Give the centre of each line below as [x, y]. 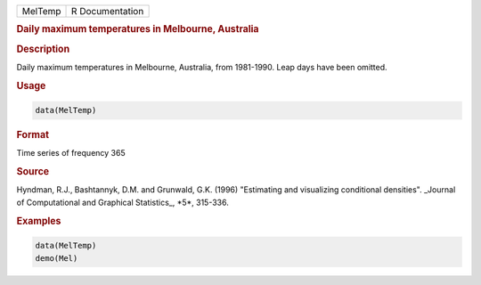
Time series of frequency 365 [71, 153]
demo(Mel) [57, 258]
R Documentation [108, 11]
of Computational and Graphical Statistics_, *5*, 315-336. [122, 202]
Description [43, 49]
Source [33, 172]
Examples [39, 221]
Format [33, 135]
